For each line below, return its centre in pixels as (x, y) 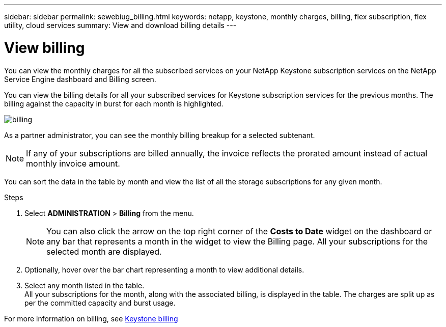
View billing (45, 48)
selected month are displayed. (104, 251)
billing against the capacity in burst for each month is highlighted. (114, 103)
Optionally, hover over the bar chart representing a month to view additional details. (164, 269)
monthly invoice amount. (73, 163)
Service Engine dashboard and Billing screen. (80, 79)
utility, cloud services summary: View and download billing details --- (120, 25)
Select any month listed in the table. (85, 285)
